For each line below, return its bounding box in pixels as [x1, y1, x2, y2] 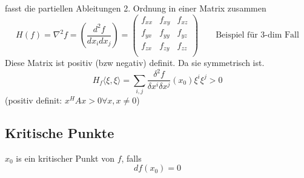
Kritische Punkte [5, 124, 114, 142]
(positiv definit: [5, 94, 62, 107]
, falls [121, 151, 142, 164]
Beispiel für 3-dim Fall [216, 31, 299, 40]
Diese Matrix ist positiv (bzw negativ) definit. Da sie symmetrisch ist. [5, 56, 265, 69]
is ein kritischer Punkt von [16, 151, 114, 164]
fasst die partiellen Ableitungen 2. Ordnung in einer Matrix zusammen [5, 2, 266, 14]
